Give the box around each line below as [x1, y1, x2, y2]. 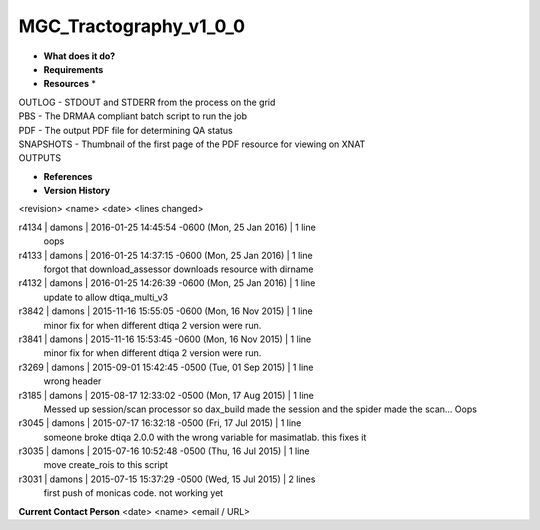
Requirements [43, 63, 104, 75]
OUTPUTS [18, 152, 62, 164]
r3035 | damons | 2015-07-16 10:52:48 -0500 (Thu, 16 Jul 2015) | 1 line [18, 445, 310, 457]
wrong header [43, 375, 102, 387]
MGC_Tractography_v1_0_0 [18, 15, 245, 37]
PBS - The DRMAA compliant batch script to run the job [18, 110, 248, 122]
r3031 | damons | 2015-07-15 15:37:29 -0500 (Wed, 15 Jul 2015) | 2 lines [18, 473, 316, 485]
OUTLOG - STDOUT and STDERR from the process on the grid [18, 96, 276, 108]
